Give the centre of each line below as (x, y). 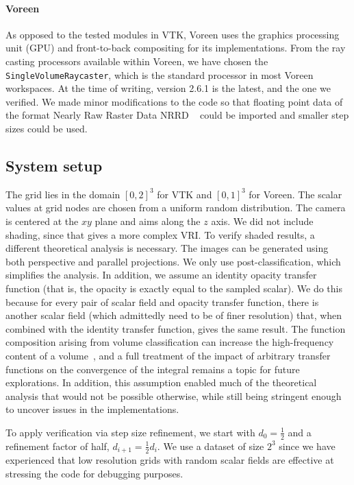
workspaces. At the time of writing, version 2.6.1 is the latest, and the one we (168, 88)
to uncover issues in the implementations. (92, 409)
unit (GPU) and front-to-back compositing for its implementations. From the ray (176, 48)
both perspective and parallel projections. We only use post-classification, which (173, 261)
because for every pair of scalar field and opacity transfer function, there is (162, 301)
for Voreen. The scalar (295, 194)
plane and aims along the (148, 221)
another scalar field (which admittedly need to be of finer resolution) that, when (174, 315)
